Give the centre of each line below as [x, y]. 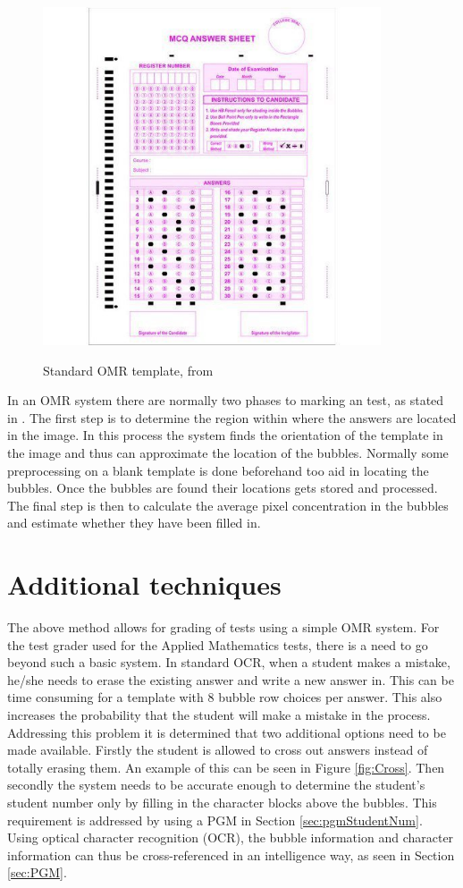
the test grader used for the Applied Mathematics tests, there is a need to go [218, 644]
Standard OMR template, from [128, 370]
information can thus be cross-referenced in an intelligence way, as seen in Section [231, 854]
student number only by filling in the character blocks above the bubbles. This [222, 802]
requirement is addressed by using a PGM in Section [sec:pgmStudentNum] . [215, 820]
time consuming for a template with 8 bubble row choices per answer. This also [225, 697]
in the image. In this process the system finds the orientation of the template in [225, 435]
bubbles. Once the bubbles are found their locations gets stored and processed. [223, 488]
